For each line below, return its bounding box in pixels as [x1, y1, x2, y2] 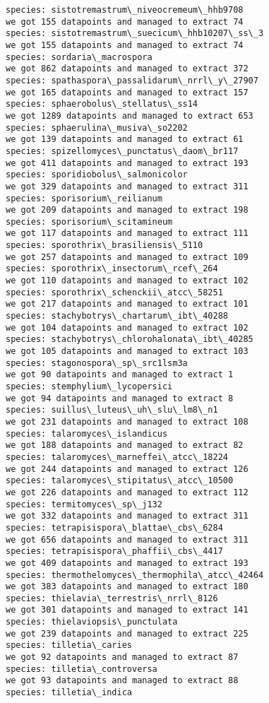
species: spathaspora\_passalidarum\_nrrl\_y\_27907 [6, 75, 258, 85]
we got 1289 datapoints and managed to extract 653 [6, 110, 253, 121]
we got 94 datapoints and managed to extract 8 [6, 393, 234, 403]
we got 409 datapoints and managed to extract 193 [6, 557, 249, 568]
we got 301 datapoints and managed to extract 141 [6, 605, 249, 615]
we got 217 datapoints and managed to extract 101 [6, 299, 249, 309]
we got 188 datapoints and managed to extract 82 [6, 440, 244, 451]
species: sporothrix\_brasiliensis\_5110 [6, 240, 203, 251]
